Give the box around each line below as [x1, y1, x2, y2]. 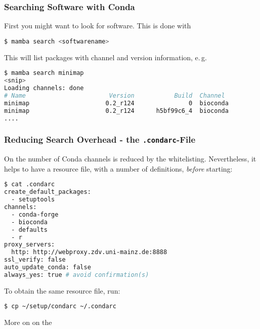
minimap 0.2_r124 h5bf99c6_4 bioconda [4, 107, 229, 114]
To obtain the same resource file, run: [4, 285, 120, 296]
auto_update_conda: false [4, 264, 91, 271]
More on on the [4, 317, 52, 327]
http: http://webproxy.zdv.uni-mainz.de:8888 [11, 249, 167, 256]
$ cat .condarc [4, 181, 55, 188]
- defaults [11, 226, 48, 233]
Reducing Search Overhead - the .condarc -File [4, 133, 196, 146]
